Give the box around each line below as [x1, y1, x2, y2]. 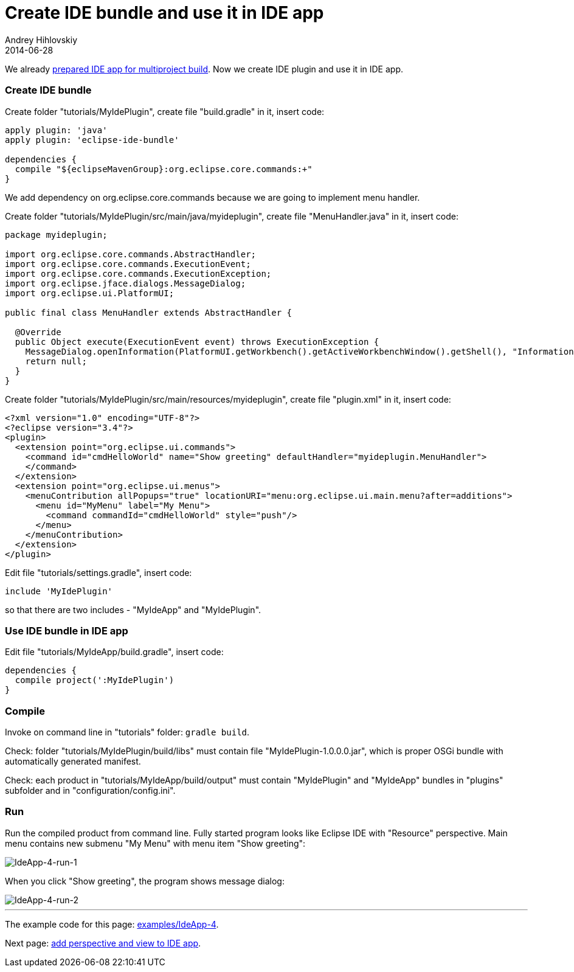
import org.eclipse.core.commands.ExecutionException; [5, 268, 272, 279]
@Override [15, 327, 61, 337]
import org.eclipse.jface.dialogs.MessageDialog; [5, 278, 246, 288]
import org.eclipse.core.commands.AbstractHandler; [5, 249, 257, 259]
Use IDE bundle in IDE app [5, 624, 128, 637]
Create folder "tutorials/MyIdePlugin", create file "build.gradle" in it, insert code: [5, 106, 325, 117]
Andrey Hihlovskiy [5, 34, 78, 45]
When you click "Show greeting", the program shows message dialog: [5, 875, 285, 886]
